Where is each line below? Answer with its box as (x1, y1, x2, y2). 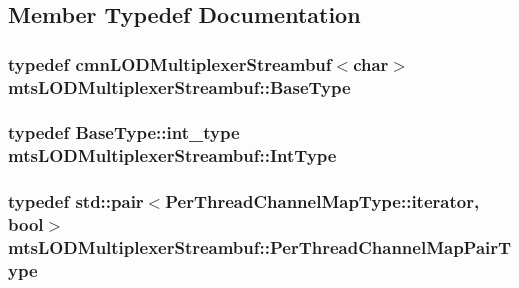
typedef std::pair (8, 189, 144, 214)
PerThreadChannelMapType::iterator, (165, 189, 480, 214)
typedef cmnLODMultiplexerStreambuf (8, 51, 332, 76)
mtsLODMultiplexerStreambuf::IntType (8, 143, 337, 168)
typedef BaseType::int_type (8, 120, 240, 145)
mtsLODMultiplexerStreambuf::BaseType (8, 74, 351, 99)
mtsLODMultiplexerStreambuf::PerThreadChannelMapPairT (8, 235, 512, 260)
